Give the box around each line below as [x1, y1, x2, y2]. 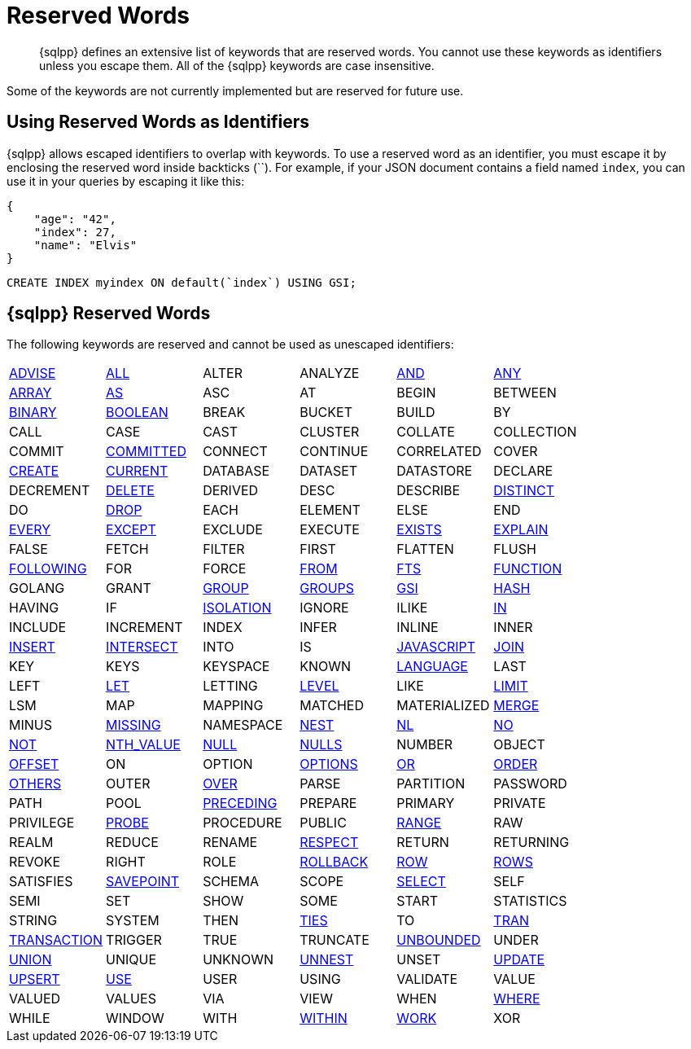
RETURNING [493, 834, 570, 851]
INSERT [9, 639, 55, 656]
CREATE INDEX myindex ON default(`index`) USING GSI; [7, 275, 356, 289]
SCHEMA [203, 873, 260, 890]
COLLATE [396, 424, 455, 441]
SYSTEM [106, 912, 160, 929]
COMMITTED [106, 443, 187, 460]
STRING [9, 912, 58, 929]
